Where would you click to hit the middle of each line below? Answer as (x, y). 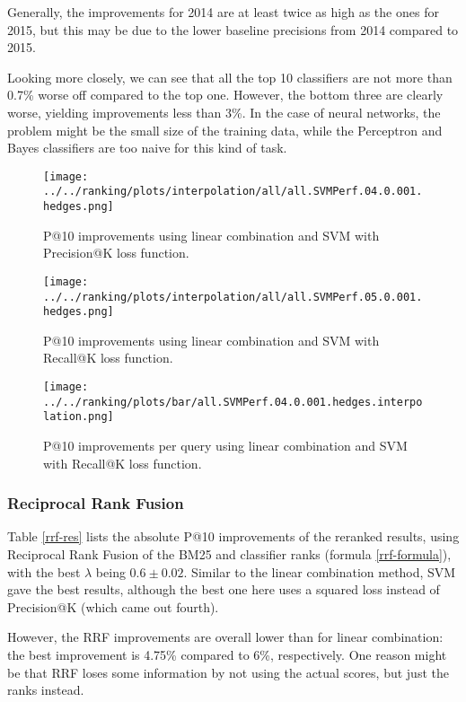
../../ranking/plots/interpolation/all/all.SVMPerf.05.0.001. (233, 297)
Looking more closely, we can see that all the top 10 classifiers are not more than (230, 77)
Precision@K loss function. (116, 253)
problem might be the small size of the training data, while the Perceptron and (225, 130)
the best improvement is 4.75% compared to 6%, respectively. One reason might (227, 654)
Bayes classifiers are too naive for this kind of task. (147, 148)
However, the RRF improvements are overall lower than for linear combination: (225, 637)
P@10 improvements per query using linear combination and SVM (225, 446)
